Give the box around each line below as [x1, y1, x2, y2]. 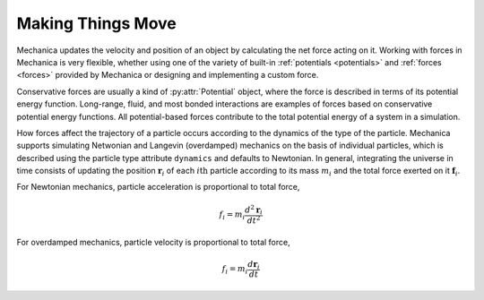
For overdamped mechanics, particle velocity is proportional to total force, [16, 236, 290, 247]
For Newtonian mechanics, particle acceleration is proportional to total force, [16, 182, 300, 193]
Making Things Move [16, 13, 177, 33]
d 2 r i [245, 202, 264, 217]
